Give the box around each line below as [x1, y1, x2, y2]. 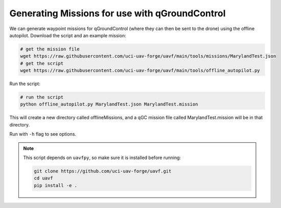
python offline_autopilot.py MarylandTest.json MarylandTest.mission [20, 101, 198, 107]
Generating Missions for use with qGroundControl [9, 8, 226, 19]
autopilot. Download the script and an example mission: [9, 32, 126, 38]
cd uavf [34, 175, 53, 181]
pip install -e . [34, 183, 78, 188]
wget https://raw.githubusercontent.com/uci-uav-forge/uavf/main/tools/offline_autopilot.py [20, 68, 260, 73]
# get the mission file [20, 46, 80, 52]
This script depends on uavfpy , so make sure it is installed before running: [23, 154, 181, 161]
